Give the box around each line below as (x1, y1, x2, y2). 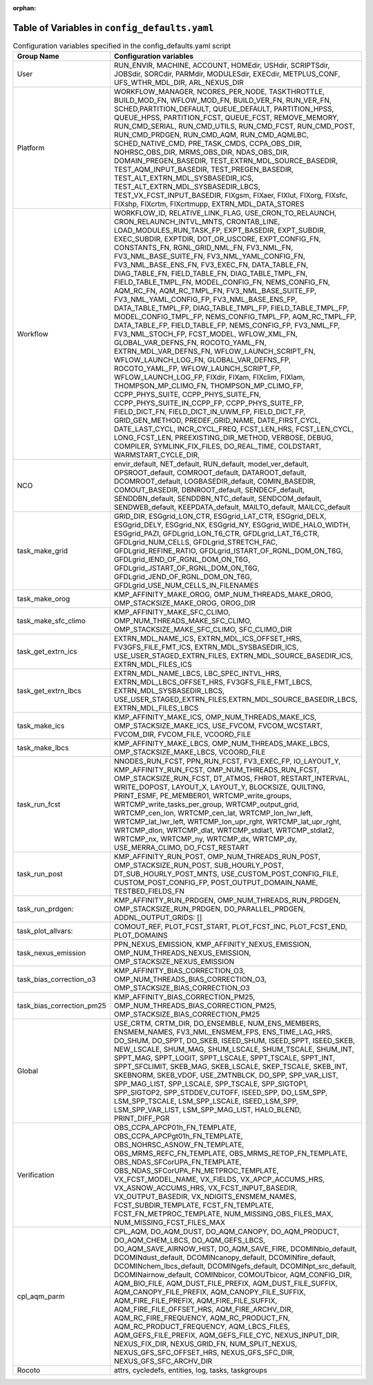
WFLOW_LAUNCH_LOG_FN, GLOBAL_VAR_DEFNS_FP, (114, 355, 291, 365)
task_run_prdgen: (17, 904, 74, 914)
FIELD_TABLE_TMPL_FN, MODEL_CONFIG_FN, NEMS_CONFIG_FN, (114, 277, 331, 287)
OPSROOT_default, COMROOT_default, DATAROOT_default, (114, 468, 307, 478)
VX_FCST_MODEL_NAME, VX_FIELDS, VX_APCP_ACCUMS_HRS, (114, 1175, 325, 1185)
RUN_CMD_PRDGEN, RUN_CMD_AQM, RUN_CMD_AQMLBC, (114, 130, 309, 140)
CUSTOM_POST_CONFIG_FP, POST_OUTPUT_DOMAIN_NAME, (114, 878, 318, 887)
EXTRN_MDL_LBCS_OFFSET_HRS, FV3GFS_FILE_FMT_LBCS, (114, 677, 312, 687)
